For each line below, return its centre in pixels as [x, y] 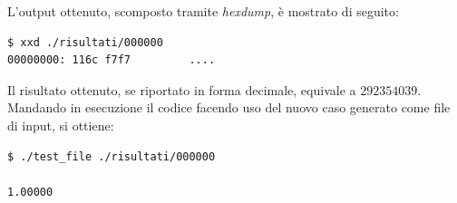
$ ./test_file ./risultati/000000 [112, 156]
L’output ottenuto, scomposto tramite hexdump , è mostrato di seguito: [203, 11]
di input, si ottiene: [61, 125]
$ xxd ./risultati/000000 [85, 42]
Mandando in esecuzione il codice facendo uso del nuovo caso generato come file [229, 107]
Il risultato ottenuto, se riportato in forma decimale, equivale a [182, 89]
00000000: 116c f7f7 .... [112, 60]
